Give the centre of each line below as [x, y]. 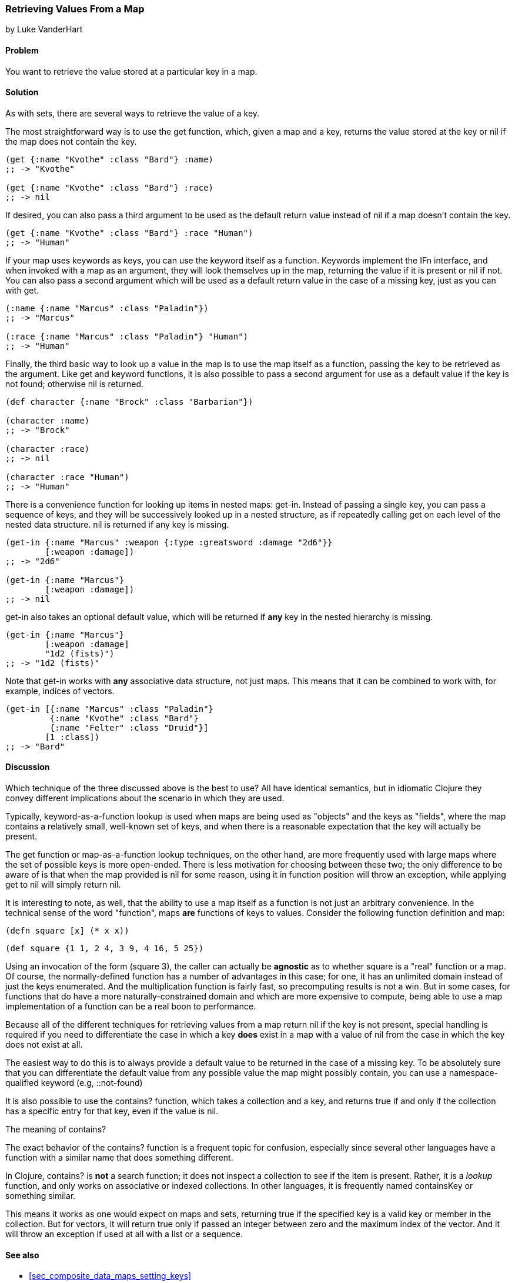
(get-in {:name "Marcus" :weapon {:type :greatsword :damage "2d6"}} [169, 542]
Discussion [28, 767]
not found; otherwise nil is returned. [75, 384]
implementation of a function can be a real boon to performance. [131, 1007]
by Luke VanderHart [44, 29]
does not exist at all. [44, 1045]
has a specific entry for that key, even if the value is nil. [112, 1111]
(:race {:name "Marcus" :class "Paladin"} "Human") [127, 336]
